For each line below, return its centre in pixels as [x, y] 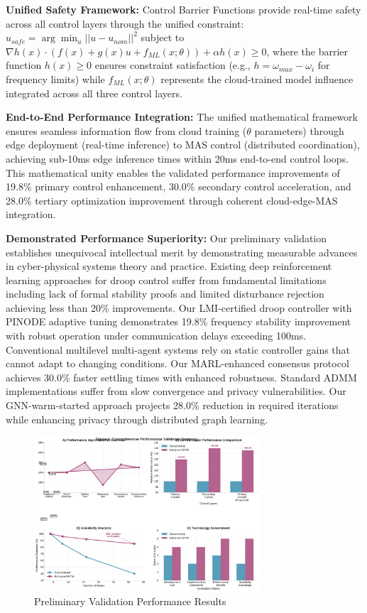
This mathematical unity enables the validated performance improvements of [173, 172]
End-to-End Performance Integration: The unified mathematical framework [182, 117]
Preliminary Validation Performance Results [130, 601]
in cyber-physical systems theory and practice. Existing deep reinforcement [169, 266]
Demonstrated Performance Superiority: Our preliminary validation [166, 238]
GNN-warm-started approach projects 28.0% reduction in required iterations [172, 405]
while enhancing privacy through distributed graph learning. [137, 419]
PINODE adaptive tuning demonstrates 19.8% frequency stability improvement [179, 321]
